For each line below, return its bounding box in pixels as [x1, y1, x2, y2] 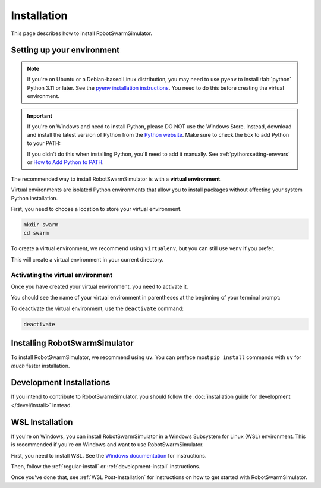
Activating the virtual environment [11, 270, 113, 279]
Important [27, 112, 53, 119]
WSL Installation [11, 417, 73, 427]
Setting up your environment [11, 45, 120, 55]
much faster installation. [11, 362, 70, 369]
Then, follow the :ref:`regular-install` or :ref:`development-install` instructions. [11, 462, 201, 470]
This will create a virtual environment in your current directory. [11, 256, 163, 263]
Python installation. [11, 194, 58, 202]
